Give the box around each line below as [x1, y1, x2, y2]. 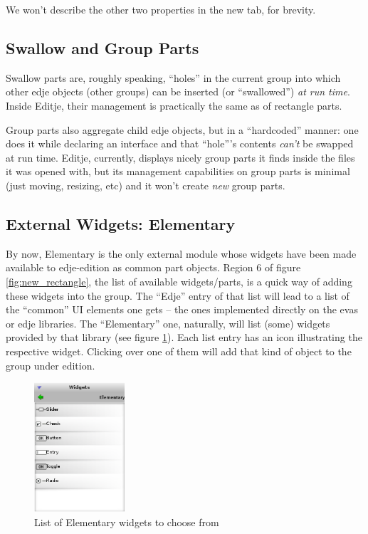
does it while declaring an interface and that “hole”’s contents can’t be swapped [6, 136, 354, 151]
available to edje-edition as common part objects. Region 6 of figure [6, 260, 301, 275]
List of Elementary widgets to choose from [34, 514, 219, 529]
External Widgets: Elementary [6, 212, 236, 234]
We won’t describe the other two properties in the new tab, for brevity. [6, 2, 316, 16]
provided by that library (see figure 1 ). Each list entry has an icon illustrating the [6, 330, 362, 345]
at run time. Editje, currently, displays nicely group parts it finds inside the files [6, 150, 355, 164]
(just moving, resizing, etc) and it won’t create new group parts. [6, 177, 285, 192]
